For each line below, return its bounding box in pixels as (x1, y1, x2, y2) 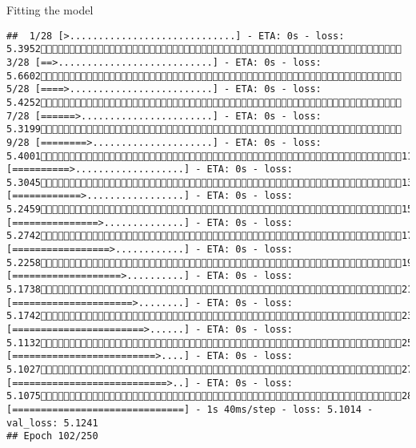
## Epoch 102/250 (6, 430, 98, 442)
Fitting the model (6, 2, 94, 18)
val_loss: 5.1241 (6, 417, 98, 429)
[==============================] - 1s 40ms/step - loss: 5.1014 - (6, 403, 374, 415)
